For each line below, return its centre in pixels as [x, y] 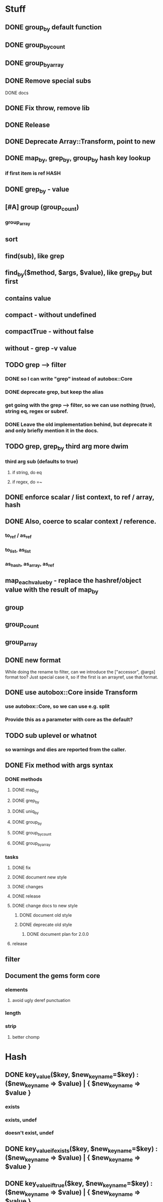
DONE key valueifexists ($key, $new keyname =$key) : [81, 1149]
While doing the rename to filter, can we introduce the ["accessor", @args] [80, 672]
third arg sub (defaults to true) [42, 462]
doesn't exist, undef [29, 1133]
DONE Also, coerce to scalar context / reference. [81, 521]
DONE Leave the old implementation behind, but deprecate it [79, 424]
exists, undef [21, 1120]
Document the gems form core [53, 976]
